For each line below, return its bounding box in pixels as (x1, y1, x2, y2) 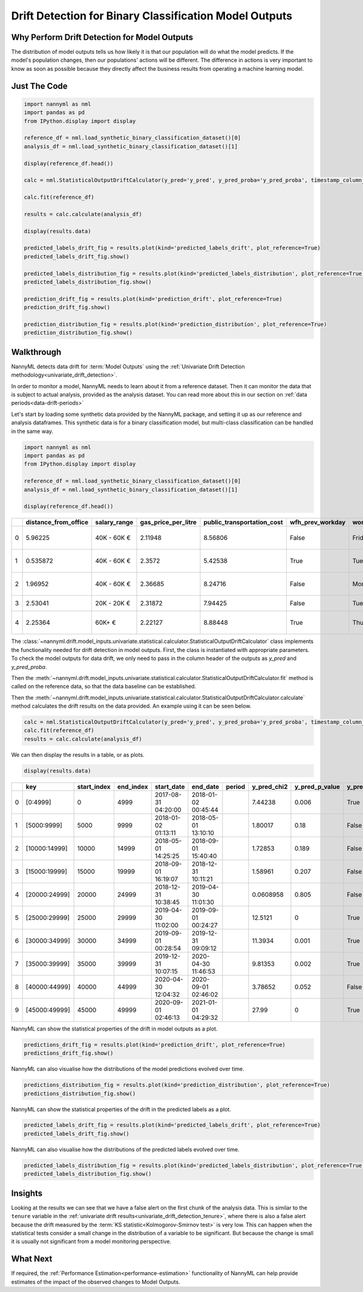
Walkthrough (11, 347, 62, 357)
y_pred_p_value (294, 782, 340, 791)
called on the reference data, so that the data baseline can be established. (11, 683, 197, 690)
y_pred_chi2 (252, 782, 288, 791)
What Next (11, 1254, 53, 1264)
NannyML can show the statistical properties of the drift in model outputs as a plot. (11, 1025, 218, 1032)
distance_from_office (25, 518, 89, 527)
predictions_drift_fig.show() (24, 1050, 114, 1056)
